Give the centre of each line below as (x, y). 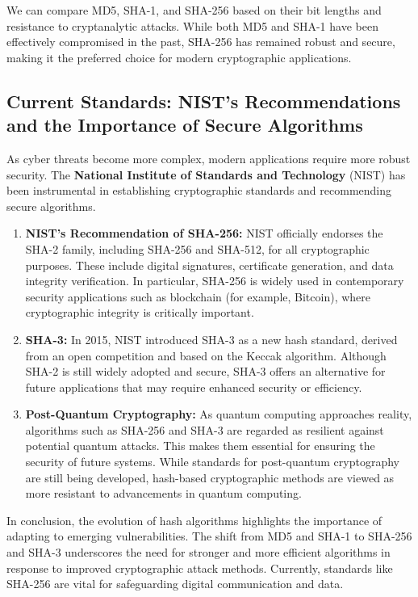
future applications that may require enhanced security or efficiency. (194, 387)
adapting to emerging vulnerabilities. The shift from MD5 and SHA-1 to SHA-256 (209, 536)
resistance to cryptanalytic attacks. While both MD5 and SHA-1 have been (192, 25)
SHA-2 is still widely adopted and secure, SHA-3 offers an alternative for (205, 371)
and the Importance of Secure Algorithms (185, 125)
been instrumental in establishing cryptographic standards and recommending (199, 190)
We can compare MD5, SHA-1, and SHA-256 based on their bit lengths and (194, 10)
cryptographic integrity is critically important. (140, 312)
